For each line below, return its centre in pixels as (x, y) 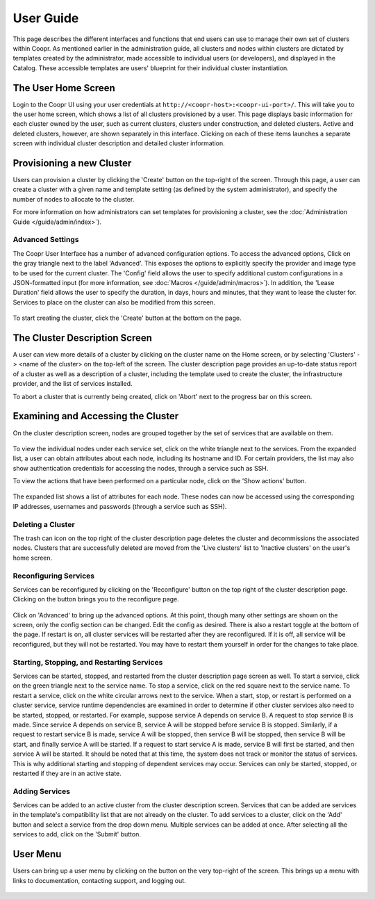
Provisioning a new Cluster (72, 163)
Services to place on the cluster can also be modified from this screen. (114, 302)
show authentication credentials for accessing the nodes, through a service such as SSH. (141, 468)
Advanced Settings (46, 240)
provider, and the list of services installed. (73, 384)
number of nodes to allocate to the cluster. (74, 199)
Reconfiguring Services (54, 576)
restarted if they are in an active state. (67, 773)
